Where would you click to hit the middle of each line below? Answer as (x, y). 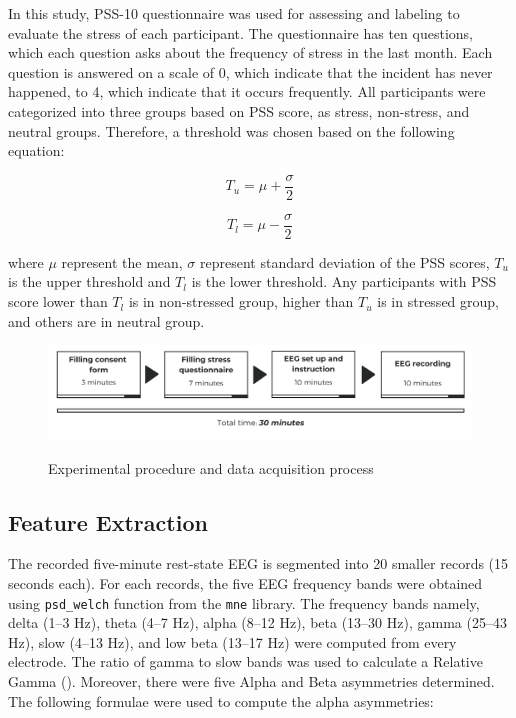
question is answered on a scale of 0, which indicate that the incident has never (250, 71)
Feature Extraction (108, 521)
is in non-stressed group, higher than (241, 301)
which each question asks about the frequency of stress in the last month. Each (250, 52)
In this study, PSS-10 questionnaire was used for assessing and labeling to (234, 13)
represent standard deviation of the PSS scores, (345, 261)
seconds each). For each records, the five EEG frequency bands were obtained (245, 583)
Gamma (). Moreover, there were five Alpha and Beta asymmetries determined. (251, 681)
